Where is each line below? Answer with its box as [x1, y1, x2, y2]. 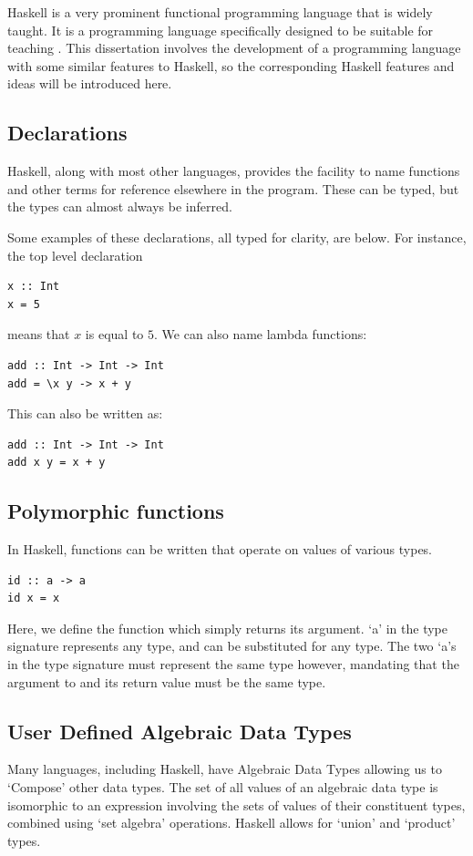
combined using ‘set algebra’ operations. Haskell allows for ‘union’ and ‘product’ [7, 813, 456, 832]
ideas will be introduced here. [7, 74, 172, 93]
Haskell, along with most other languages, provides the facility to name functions [7, 161, 460, 180]
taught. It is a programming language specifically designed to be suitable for [7, 20, 434, 39]
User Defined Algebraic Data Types [7, 717, 352, 745]
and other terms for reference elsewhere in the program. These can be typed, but [7, 179, 459, 198]
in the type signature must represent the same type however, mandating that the [7, 655, 459, 674]
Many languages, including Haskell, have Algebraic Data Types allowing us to [7, 759, 442, 779]
